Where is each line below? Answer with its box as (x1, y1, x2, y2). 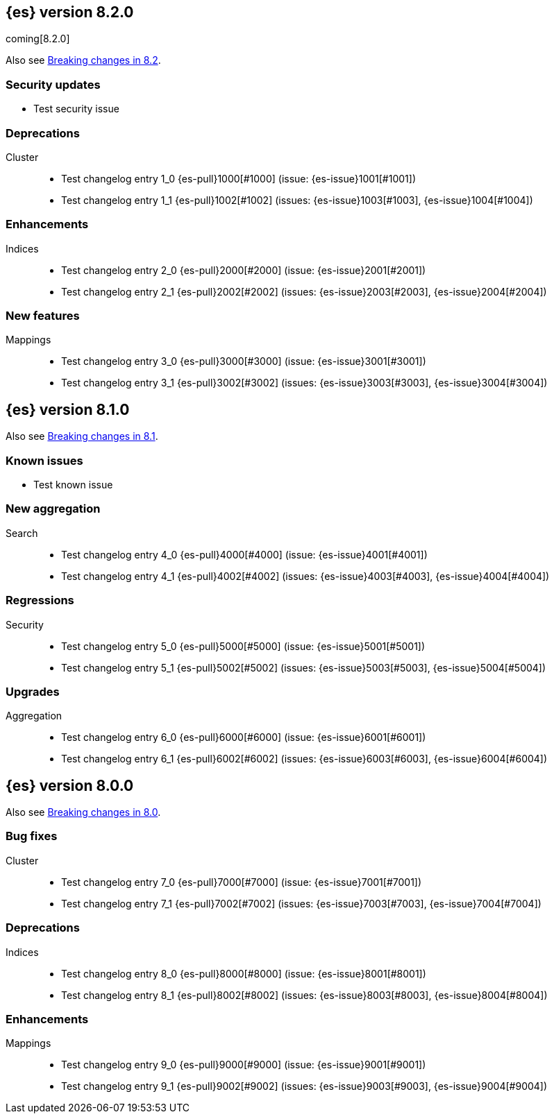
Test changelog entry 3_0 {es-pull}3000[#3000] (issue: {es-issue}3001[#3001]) (61, 355, 426, 368)
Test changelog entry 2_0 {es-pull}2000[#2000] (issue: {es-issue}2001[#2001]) (61, 264, 426, 276)
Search (6, 527, 38, 539)
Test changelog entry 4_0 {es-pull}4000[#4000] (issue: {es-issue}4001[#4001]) (61, 548, 428, 561)
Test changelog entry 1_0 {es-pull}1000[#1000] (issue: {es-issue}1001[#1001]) (61, 172, 416, 185)
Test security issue (33, 103, 119, 115)
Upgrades (6, 684, 60, 699)
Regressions (6, 593, 74, 608)
